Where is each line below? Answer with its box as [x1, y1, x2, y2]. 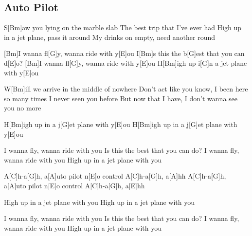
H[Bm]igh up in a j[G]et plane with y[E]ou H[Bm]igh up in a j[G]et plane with [4, 119, 237, 129]
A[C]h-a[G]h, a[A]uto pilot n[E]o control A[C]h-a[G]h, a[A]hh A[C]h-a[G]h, [4, 171, 226, 181]
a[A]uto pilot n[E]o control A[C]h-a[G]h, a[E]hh [4, 180, 145, 190]
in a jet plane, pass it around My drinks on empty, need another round [4, 32, 216, 42]
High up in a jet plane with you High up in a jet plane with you [4, 197, 195, 207]
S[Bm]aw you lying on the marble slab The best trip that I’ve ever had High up [4, 22, 242, 33]
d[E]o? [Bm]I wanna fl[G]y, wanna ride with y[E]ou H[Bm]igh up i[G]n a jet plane [4, 57, 247, 68]
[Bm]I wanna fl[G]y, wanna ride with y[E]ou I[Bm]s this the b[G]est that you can [4, 48, 245, 58]
